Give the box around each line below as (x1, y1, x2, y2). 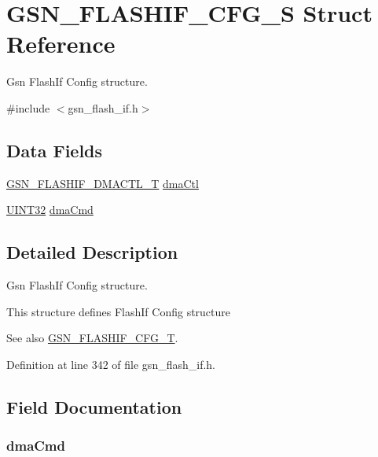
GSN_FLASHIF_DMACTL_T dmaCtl (6, 175, 199, 191)
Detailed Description (6, 240, 178, 264)
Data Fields (6, 138, 103, 162)
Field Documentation (6, 394, 182, 418)
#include (6, 99, 50, 116)
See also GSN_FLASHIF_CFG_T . (6, 330, 178, 346)
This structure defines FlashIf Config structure (6, 303, 231, 319)
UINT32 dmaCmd (6, 201, 94, 218)
